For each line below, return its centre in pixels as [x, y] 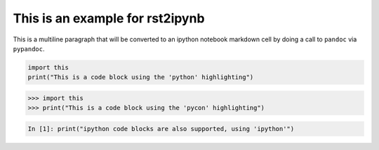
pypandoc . [29, 48]
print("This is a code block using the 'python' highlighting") [141, 77]
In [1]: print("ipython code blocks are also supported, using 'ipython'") [161, 129]
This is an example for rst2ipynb [109, 18]
